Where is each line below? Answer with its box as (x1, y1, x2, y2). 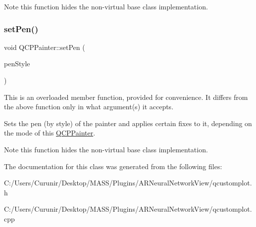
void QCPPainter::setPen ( (4, 42, 85, 52)
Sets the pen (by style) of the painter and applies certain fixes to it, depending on (4, 118, 252, 128)
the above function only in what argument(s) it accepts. (4, 101, 174, 112)
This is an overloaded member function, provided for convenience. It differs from (4, 91, 248, 102)
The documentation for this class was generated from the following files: (4, 161, 222, 171)
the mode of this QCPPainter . (4, 128, 96, 138)
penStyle (4, 58, 30, 69)
